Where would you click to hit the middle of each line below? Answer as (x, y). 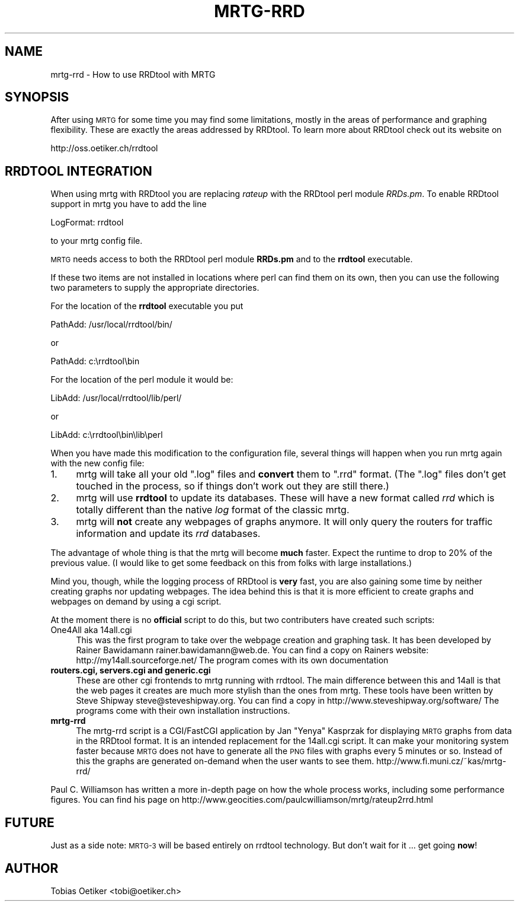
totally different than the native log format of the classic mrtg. (213, 510)
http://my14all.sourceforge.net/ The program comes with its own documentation (232, 660)
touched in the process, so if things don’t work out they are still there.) (233, 486)
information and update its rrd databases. (168, 534)
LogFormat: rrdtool (87, 222)
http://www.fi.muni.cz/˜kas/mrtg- (441, 761)
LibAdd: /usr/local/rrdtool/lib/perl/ (116, 398)
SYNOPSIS (37, 97)
